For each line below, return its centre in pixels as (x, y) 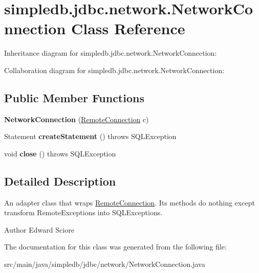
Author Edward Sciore (39, 229)
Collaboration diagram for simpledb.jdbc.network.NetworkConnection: (114, 70)
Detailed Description (60, 181)
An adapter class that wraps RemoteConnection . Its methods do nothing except (129, 202)
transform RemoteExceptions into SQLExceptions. (83, 212)
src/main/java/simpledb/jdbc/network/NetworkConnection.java (105, 264)
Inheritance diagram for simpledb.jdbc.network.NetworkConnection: (111, 53)
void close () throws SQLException (60, 153)
